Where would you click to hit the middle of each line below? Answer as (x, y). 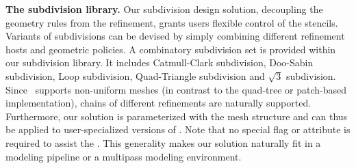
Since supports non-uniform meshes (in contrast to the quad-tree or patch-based (176, 89)
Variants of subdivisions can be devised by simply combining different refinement (175, 36)
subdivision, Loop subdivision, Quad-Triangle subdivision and (135, 75)
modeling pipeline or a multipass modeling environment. (124, 156)
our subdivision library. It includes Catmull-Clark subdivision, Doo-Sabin (160, 62)
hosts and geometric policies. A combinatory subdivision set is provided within (171, 49)
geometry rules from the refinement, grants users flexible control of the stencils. (172, 22)
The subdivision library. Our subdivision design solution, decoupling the (164, 9)
